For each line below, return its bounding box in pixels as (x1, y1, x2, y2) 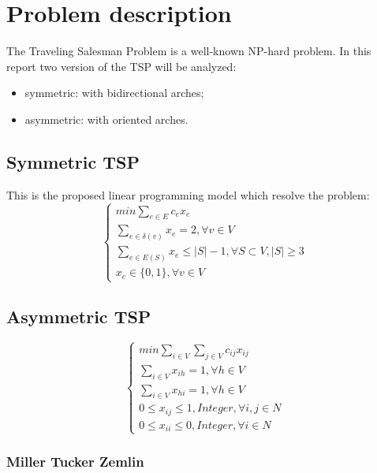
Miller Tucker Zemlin (6, 451, 144, 471)
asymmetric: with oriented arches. (24, 110, 188, 127)
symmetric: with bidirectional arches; (24, 84, 204, 101)
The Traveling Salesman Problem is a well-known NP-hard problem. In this (6, 43, 371, 59)
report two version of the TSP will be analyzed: (6, 58, 237, 74)
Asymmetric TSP (6, 304, 151, 328)
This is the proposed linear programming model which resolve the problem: (6, 186, 370, 203)
